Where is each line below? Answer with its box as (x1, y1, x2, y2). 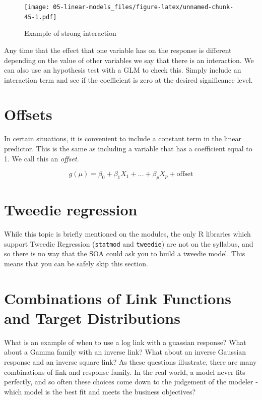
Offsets (4, 104, 52, 125)
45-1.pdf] (24, 13, 57, 21)
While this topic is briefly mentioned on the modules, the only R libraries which (4, 228, 251, 239)
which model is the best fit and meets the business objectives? (4, 386, 196, 396)
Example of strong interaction (24, 28, 116, 38)
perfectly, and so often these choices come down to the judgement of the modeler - (4, 376, 258, 387)
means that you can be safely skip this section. (4, 258, 148, 268)
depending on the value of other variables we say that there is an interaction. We (4, 54, 254, 65)
